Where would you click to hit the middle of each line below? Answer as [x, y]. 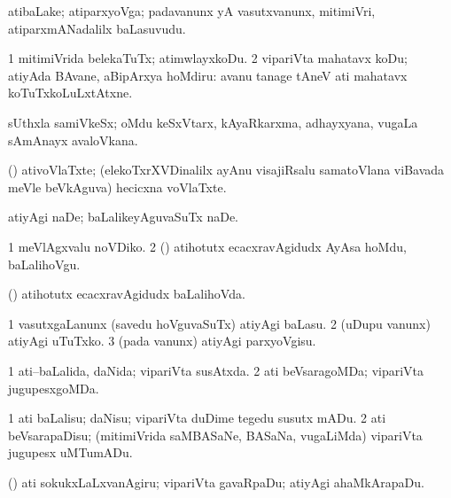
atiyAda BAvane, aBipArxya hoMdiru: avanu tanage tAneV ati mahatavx [208, 75]
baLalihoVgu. [44, 264]
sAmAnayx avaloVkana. [73, 140]
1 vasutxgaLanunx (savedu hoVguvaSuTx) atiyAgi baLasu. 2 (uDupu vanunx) [219, 323]
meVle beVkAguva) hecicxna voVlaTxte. [117, 187]
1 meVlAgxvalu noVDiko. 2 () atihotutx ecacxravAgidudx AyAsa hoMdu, [207, 246]
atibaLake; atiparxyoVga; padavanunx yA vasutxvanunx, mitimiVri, [192, 11]
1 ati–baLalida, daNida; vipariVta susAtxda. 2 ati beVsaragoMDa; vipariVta [216, 370]
